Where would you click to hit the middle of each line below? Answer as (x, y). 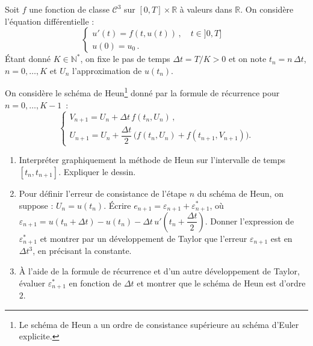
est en (281, 238)
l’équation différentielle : (50, 21)
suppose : (36, 205)
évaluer (32, 283)
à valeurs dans (206, 9)
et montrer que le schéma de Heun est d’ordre (221, 283)
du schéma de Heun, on (240, 193)
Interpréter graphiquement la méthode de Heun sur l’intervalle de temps (152, 160)
